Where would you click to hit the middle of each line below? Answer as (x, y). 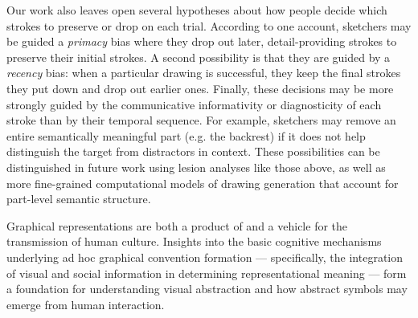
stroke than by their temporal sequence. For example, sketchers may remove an (201, 120)
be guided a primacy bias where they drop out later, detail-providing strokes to (202, 41)
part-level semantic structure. (79, 199)
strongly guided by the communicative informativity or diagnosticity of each (194, 104)
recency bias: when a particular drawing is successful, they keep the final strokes (204, 73)
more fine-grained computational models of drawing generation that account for (203, 183)
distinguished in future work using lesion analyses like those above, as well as (196, 167)
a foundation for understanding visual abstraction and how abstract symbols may (207, 289)
